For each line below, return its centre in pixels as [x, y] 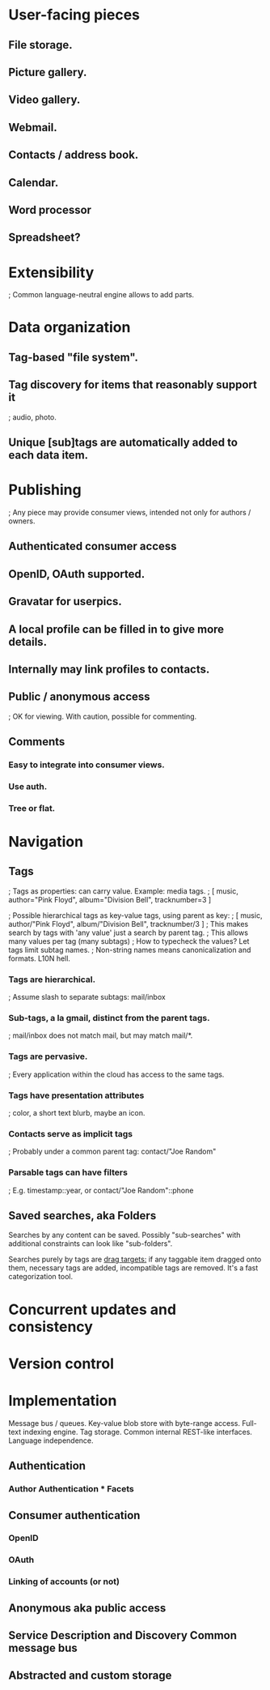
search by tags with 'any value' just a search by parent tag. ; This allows [129, 932]
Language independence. [51, 1440]
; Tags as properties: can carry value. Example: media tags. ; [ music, [123, 891]
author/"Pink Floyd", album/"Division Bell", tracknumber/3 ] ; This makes [129, 924]
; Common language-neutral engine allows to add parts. [101, 295]
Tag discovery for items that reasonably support [133, 385]
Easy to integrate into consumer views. [87, 765]
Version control [61, 1364]
